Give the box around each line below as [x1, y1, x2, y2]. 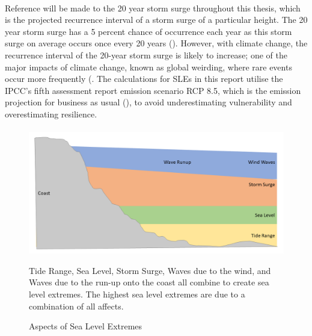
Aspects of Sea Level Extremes [29, 320, 142, 332]
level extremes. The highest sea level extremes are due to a [29, 287, 245, 300]
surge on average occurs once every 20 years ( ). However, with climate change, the [5, 37, 308, 49]
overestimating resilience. [5, 107, 97, 120]
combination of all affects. [29, 299, 124, 312]
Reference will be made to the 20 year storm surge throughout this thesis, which [5, 1, 301, 14]
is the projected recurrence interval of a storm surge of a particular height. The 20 [5, 13, 308, 26]
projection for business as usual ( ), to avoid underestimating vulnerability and [5, 96, 292, 108]
